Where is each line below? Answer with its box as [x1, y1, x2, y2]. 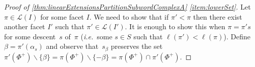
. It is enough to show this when [125, 21, 225, 32]
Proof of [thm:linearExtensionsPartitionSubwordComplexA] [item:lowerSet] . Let [4, 2, 251, 12]
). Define [223, 31, 250, 41]
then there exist [193, 11, 242, 22]
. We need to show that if [89, 11, 169, 22]
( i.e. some [80, 31, 112, 41]
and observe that [46, 41, 99, 51]
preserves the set [110, 41, 163, 51]
